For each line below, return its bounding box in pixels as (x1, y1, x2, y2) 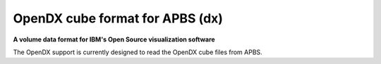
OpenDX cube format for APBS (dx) (13, 11, 224, 26)
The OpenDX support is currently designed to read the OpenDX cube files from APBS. (13, 48, 262, 56)
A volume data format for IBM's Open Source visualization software (13, 35, 215, 44)
